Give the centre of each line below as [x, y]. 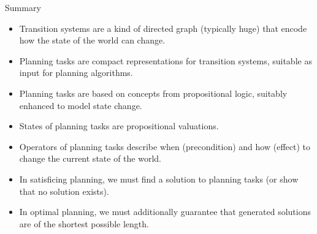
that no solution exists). [64, 191]
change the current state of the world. [90, 158]
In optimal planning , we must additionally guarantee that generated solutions [165, 212]
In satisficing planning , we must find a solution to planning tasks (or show [159, 179]
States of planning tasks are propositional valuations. [119, 126]
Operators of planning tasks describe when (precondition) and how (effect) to [165, 146]
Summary [23, 7]
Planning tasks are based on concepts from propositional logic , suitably [153, 93]
